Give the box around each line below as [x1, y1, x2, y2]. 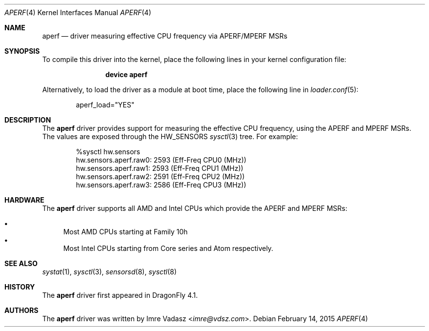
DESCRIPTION [4, 116, 51, 124]
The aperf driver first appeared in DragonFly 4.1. [42, 291, 198, 299]
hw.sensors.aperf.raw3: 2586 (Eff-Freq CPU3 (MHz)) [76, 181, 247, 189]
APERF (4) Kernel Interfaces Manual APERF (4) [4, 8, 152, 17]
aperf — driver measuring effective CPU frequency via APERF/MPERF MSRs [42, 32, 288, 40]
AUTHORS [4, 306, 39, 314]
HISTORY [4, 283, 35, 291]
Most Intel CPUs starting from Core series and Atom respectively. [63, 244, 273, 252]
